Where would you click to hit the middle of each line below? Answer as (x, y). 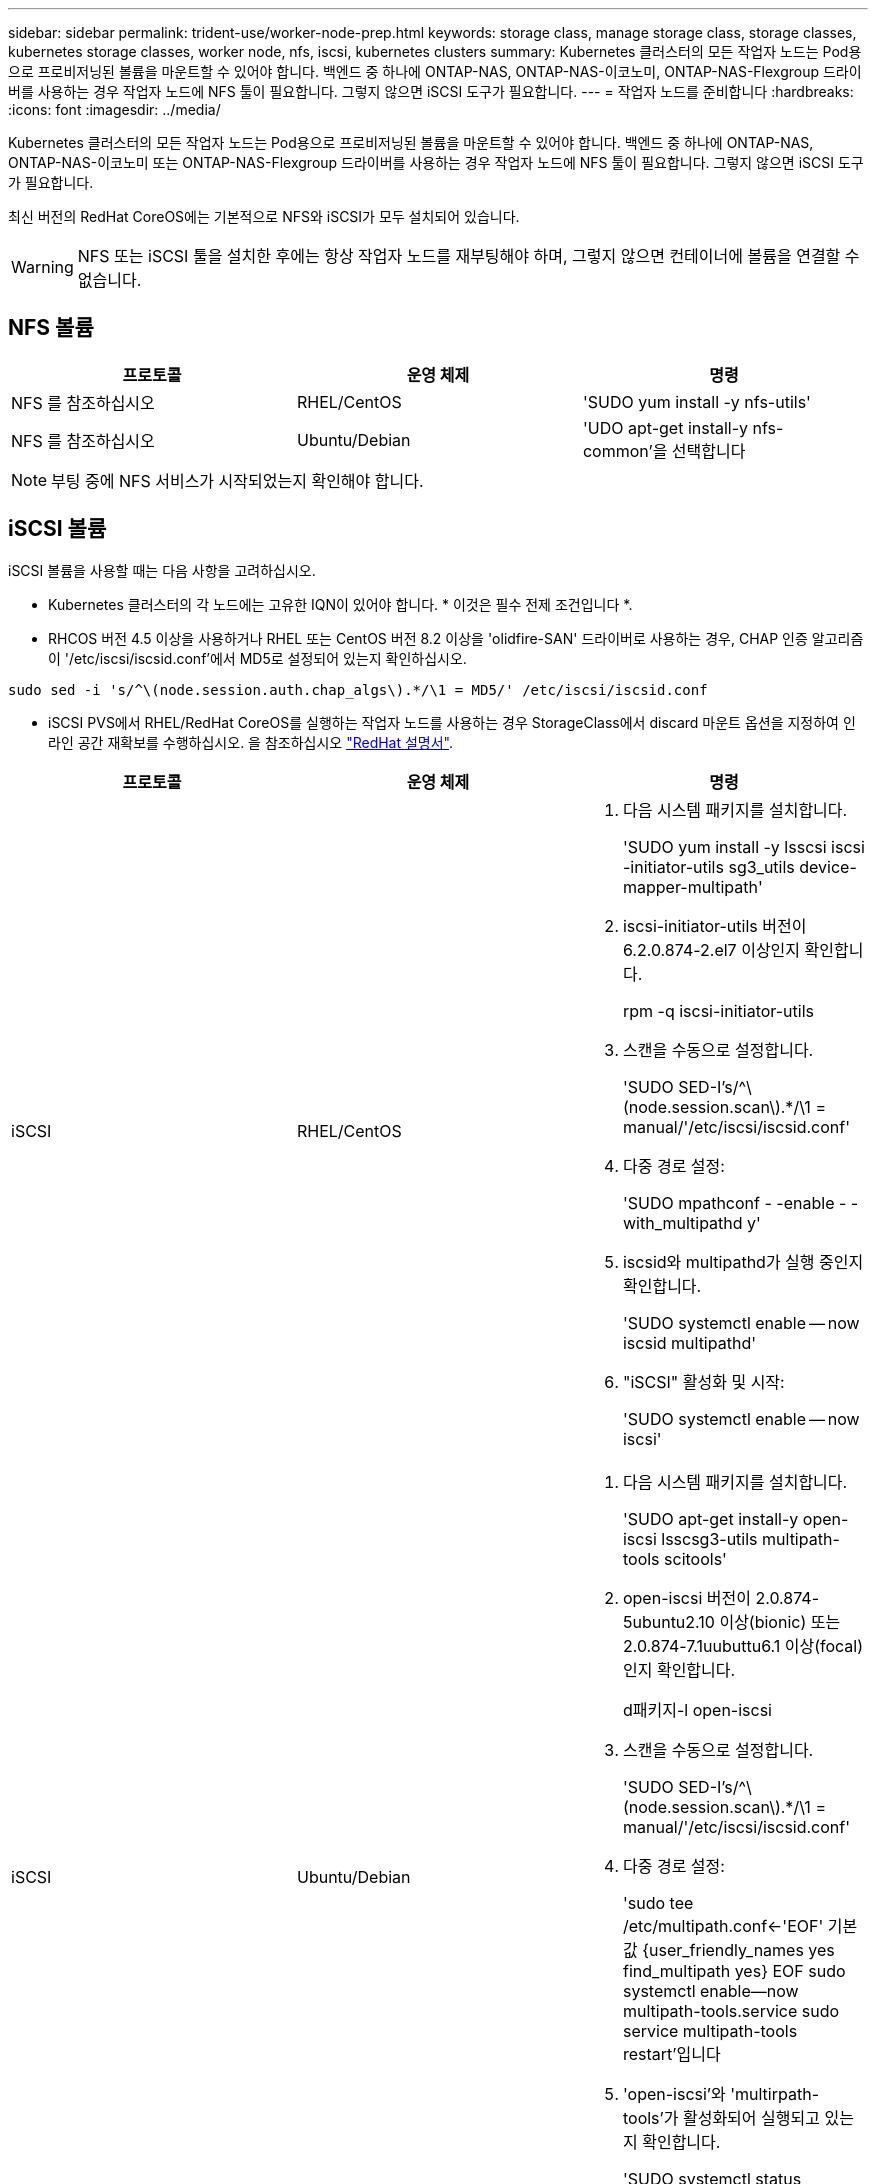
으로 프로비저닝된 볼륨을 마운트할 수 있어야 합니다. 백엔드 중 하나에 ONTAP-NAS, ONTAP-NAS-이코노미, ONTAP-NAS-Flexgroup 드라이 (435, 71)
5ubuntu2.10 (668, 1621)
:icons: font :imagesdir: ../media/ (114, 109)
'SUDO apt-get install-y (710, 1518)
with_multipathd (682, 1222)
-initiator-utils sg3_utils (708, 866)
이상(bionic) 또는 (780, 1621)
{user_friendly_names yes (738, 1949)
